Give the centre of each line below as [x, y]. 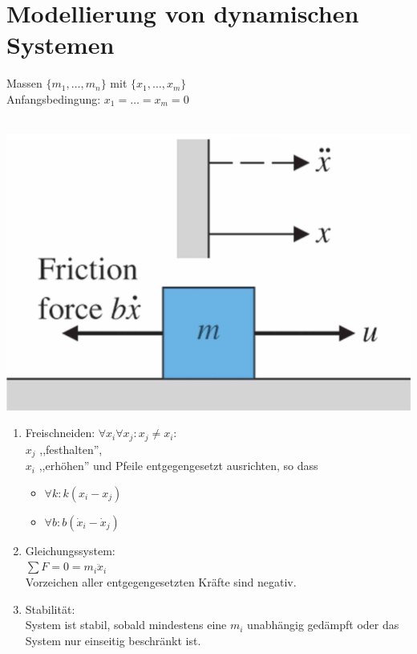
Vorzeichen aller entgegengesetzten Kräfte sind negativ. [161, 582]
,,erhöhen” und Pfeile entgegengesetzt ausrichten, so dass [178, 466]
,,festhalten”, [71, 449]
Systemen [61, 45]
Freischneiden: [60, 433]
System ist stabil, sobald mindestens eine [126, 625]
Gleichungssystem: [70, 550]
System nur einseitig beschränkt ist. [113, 640]
